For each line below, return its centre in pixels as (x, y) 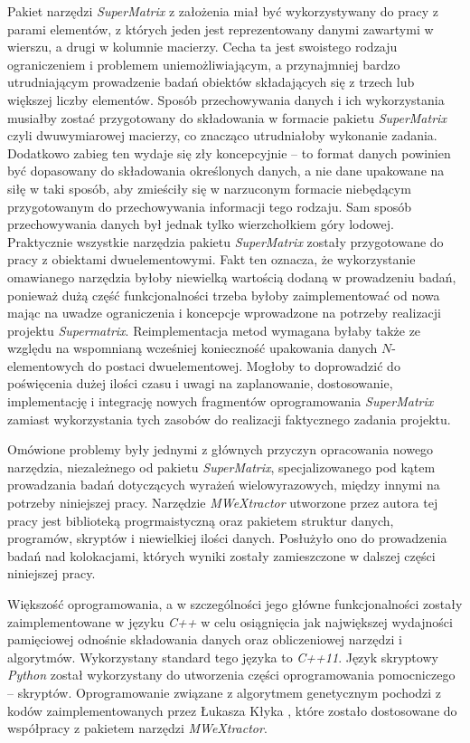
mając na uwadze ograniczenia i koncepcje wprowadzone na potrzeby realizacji (225, 313)
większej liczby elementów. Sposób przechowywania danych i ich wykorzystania (226, 99)
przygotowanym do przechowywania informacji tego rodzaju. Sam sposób (210, 206)
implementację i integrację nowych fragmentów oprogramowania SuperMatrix (221, 401)
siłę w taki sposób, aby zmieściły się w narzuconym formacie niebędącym (209, 188)
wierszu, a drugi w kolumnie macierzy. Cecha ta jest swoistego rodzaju (202, 47)
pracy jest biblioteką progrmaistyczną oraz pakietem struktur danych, (201, 520)
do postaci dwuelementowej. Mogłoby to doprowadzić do (244, 365)
